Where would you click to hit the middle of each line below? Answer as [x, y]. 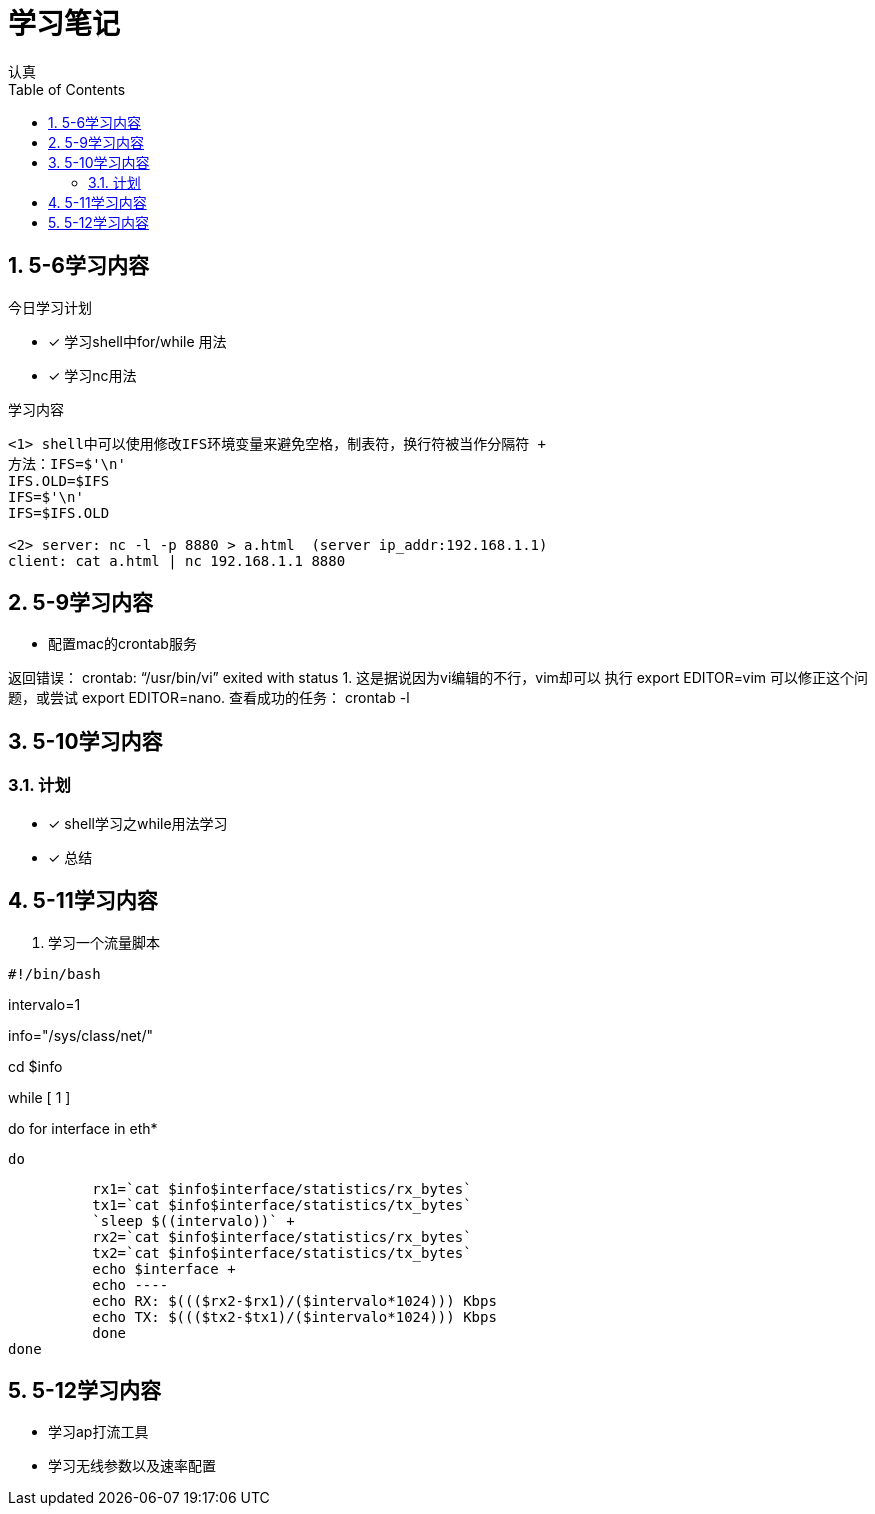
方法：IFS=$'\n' [67, 463]
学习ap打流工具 [98, 1432]
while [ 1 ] [39, 1097]
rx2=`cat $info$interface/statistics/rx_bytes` [282, 1236]
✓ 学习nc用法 [92, 375]
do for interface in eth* [83, 1128]
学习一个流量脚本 [104, 942]
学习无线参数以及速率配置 [132, 1466]
